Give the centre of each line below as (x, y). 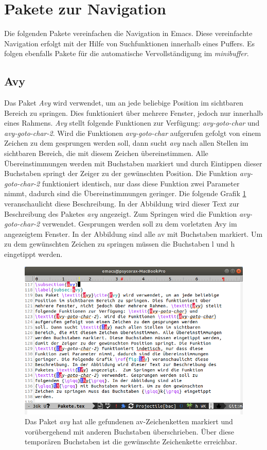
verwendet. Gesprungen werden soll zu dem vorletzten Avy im (139, 224)
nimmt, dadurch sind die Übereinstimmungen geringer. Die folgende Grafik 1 (125, 193)
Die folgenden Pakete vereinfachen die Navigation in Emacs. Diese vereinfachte (128, 33)
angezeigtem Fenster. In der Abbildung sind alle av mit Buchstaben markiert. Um (133, 233)
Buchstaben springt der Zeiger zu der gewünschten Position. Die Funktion (121, 173)
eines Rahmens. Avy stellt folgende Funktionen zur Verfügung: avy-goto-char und (132, 123)
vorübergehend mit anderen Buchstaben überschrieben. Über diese (130, 431)
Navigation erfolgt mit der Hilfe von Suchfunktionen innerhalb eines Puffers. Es (129, 43)
